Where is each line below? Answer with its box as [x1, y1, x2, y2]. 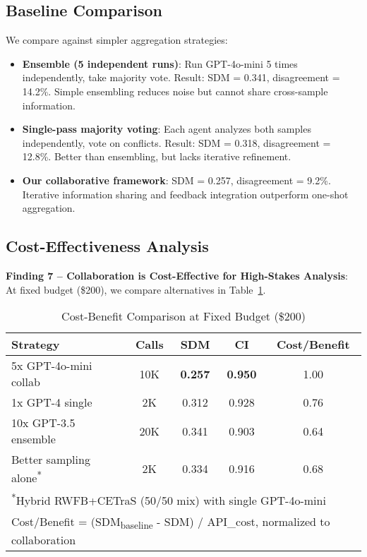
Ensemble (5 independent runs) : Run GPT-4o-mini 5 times [22, 56, 298, 71]
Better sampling [11, 451, 90, 468]
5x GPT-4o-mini [11, 357, 92, 374]
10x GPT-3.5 [11, 414, 76, 431]
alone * [11, 467, 42, 486]
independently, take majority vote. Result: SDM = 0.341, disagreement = [22, 70, 340, 85]
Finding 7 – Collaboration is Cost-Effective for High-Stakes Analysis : [6, 268, 348, 282]
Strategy [11, 336, 60, 353]
